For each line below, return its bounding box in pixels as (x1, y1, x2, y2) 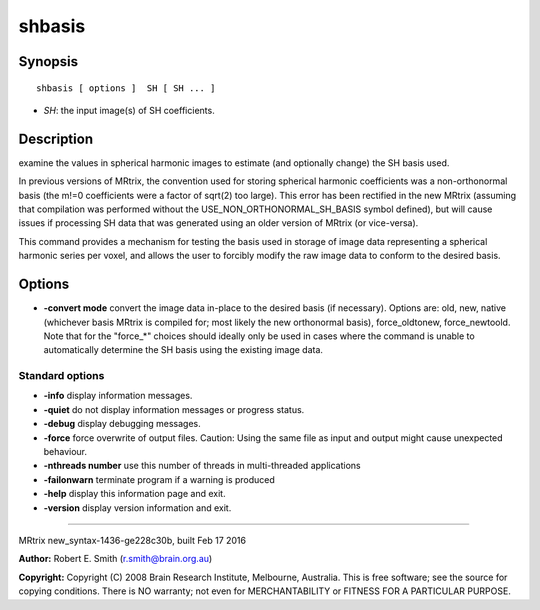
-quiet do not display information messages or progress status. (43, 403, 305, 415)
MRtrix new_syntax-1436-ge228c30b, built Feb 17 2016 (18, 534, 247, 546)
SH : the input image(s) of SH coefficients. (43, 104, 215, 116)
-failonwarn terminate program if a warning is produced (43, 473, 275, 485)
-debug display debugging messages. (43, 418, 202, 430)
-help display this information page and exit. (43, 488, 226, 500)
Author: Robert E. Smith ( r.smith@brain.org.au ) (18, 553, 213, 565)
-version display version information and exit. (43, 501, 232, 514)
